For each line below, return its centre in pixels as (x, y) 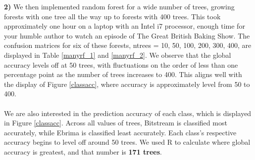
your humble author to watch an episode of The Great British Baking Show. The (127, 35)
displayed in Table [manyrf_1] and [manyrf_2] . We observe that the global (118, 55)
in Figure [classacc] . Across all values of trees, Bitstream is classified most (116, 123)
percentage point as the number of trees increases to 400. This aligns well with (123, 74)
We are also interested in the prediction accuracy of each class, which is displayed (128, 113)
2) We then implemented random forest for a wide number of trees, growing (119, 6)
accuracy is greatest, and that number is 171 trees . (83, 151)
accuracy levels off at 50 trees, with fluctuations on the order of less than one (121, 64)
